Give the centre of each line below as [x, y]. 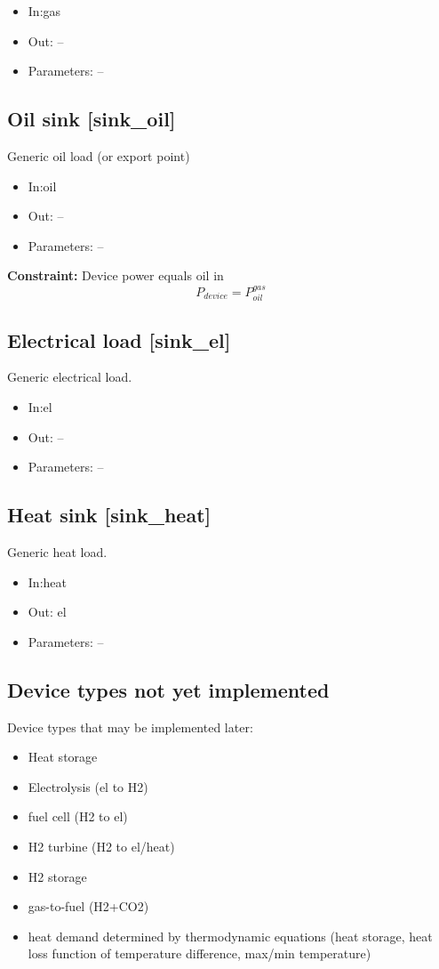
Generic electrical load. [70, 377]
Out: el [47, 612]
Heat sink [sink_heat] [109, 515]
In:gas [44, 11]
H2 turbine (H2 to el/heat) [101, 846]
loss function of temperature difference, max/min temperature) [200, 953]
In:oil [42, 186]
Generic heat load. [57, 551]
